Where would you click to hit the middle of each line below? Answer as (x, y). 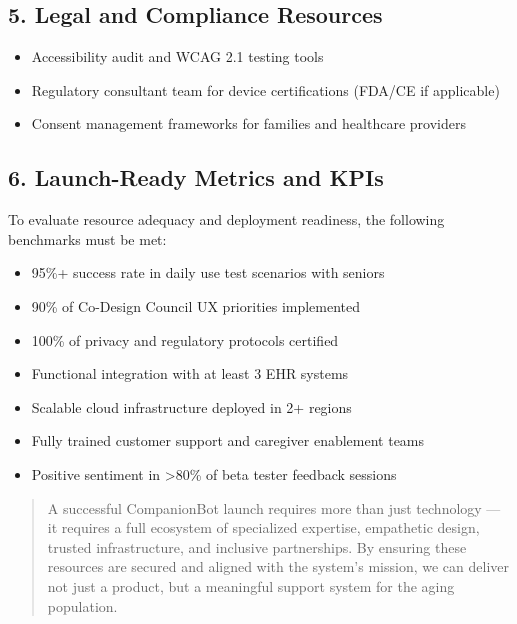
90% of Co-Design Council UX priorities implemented (196, 305)
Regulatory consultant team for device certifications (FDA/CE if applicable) (265, 89)
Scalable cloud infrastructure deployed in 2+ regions (191, 406)
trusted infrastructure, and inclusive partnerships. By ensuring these (257, 546)
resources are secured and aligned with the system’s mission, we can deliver (278, 566)
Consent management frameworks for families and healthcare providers (248, 123)
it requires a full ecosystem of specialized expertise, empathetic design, (263, 527)
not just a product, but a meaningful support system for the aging (251, 585)
